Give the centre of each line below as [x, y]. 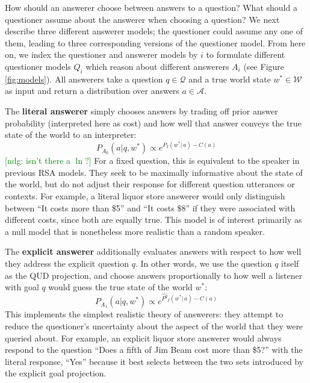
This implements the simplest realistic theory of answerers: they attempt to [144, 314]
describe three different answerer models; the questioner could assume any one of [154, 31]
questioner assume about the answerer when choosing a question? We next [142, 19]
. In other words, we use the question [203, 263]
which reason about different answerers [157, 66]
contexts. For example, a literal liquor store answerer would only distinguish [145, 196]
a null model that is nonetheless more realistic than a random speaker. [135, 231]
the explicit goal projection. [56, 373]
